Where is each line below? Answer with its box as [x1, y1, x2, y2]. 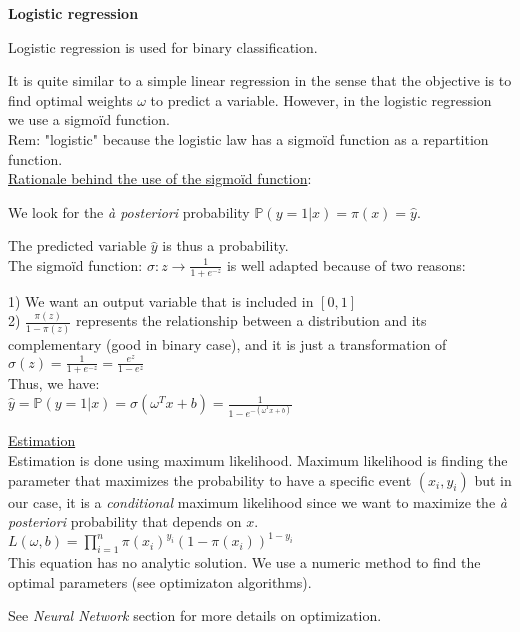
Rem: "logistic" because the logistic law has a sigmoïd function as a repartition [8, 128, 489, 149]
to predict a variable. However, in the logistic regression [150, 89, 492, 110]
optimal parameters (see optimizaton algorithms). [8, 571, 312, 592]
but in [474, 469, 512, 490]
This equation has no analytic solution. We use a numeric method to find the [8, 552, 481, 573]
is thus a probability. [162, 235, 289, 256]
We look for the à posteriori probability [8, 201, 250, 222]
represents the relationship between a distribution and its [76, 310, 427, 331]
